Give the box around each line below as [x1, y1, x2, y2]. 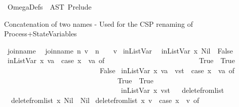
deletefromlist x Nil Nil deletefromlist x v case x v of [11, 94, 200, 105]
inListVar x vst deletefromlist [121, 85, 224, 95]
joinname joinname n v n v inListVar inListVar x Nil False [7, 45, 233, 56]
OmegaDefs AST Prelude [7, 2, 92, 12]
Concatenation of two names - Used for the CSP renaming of [4, 18, 193, 29]
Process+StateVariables [4, 28, 77, 39]
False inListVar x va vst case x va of [99, 65, 234, 75]
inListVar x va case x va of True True [7, 55, 235, 66]
